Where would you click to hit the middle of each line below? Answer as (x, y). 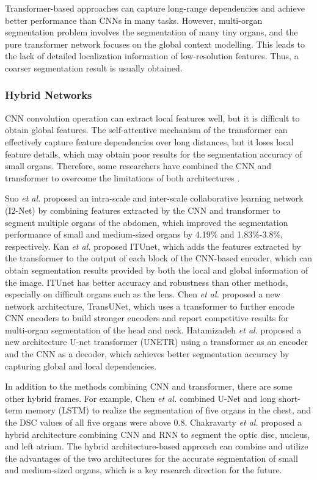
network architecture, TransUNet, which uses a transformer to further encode (150, 306)
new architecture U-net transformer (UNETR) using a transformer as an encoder (157, 342)
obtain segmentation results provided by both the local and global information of (157, 270)
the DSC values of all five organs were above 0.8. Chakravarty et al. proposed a (153, 422)
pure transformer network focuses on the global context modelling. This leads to (155, 44)
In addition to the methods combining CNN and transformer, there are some (149, 386)
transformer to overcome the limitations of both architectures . (122, 177)
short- (290, 398)
